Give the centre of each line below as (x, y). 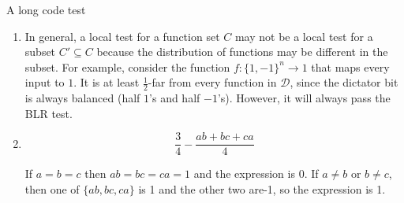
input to (45, 82)
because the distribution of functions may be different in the (242, 52)
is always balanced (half (82, 98)
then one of (52, 189)
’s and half (175, 98)
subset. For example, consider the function (127, 66)
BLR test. (49, 113)
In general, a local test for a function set (122, 36)
